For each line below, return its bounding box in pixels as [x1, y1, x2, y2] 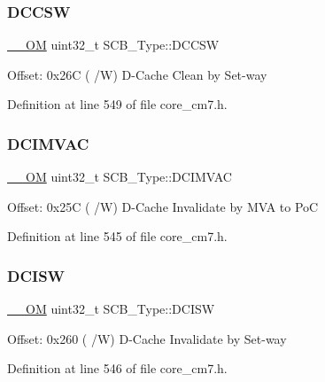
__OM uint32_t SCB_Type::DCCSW [7, 35, 220, 54]
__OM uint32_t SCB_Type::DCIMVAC [7, 168, 232, 186]
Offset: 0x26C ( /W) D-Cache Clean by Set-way [7, 65, 267, 83]
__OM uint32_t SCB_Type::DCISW [7, 300, 215, 318]
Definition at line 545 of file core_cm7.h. [7, 227, 228, 246]
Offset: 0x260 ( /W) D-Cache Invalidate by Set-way [7, 329, 287, 347]
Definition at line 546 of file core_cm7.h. [7, 359, 228, 378]
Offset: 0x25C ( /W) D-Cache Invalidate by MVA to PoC [7, 197, 319, 215]
